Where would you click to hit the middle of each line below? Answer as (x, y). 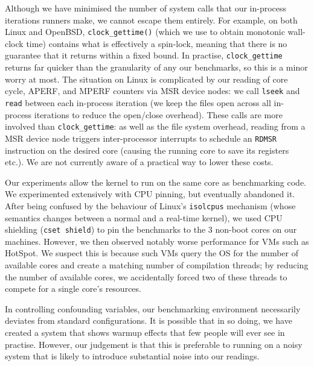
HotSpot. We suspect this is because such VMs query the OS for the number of (152, 253)
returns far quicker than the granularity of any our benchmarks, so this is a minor (156, 67)
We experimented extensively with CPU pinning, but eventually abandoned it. (150, 194)
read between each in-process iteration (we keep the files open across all (138, 102)
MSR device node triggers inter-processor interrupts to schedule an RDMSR (141, 138)
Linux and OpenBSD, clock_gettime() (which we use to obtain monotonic (145, 32)
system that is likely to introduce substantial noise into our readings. (132, 356)
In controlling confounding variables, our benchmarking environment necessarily (153, 308)
